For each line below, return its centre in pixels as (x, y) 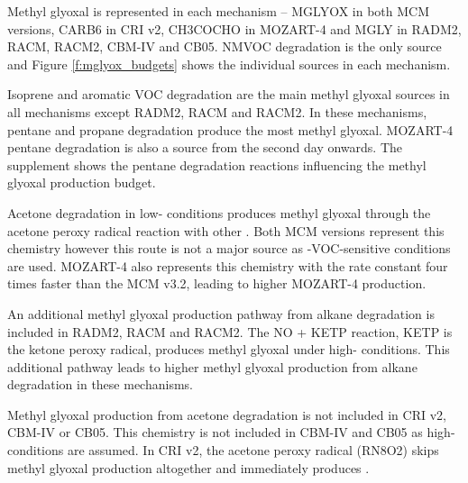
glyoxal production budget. (82, 182)
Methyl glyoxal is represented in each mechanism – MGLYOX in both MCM (219, 11)
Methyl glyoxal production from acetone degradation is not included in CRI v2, (227, 414)
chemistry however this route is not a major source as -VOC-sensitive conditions (229, 248)
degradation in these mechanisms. (100, 384)
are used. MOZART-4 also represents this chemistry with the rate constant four (228, 265)
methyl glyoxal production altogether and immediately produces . (188, 467)
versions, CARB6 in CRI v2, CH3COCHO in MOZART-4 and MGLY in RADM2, (234, 28)
